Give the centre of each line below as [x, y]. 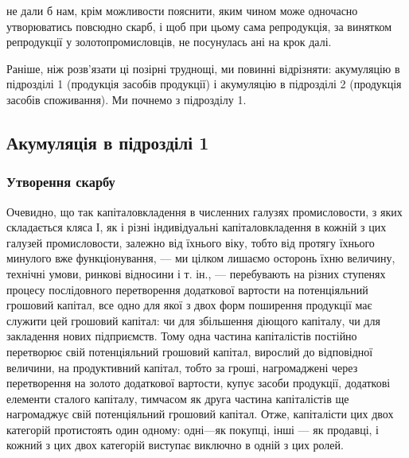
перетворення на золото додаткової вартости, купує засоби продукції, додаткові [199, 383]
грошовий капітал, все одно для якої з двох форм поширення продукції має [189, 305]
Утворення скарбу [61, 182]
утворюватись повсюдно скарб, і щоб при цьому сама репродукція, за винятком [199, 26]
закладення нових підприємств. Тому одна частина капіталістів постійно [182, 336]
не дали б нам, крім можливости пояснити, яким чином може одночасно [182, 10]
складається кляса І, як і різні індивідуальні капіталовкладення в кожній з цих [197, 227]
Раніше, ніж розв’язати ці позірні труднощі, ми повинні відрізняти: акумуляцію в [203, 68]
